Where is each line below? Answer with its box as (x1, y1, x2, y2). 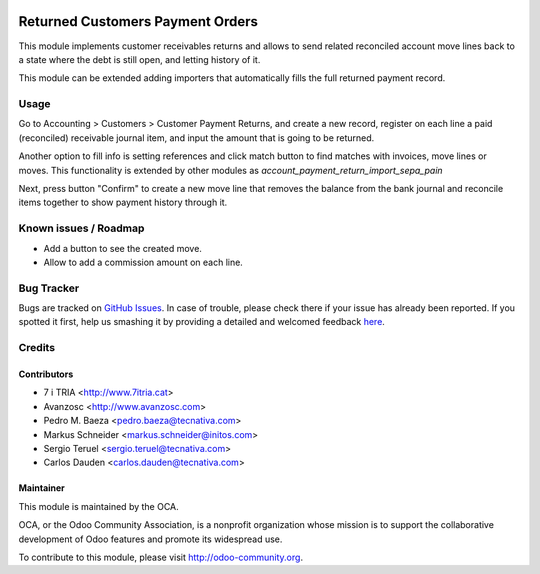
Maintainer (18, 482, 65, 494)
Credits (18, 341, 55, 355)
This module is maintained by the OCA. (18, 500, 179, 512)
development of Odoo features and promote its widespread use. (18, 533, 283, 545)
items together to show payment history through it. (18, 196, 228, 209)
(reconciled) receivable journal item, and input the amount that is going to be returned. (18, 131, 375, 144)
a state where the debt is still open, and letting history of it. (18, 53, 261, 65)
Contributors (18, 368, 74, 380)
